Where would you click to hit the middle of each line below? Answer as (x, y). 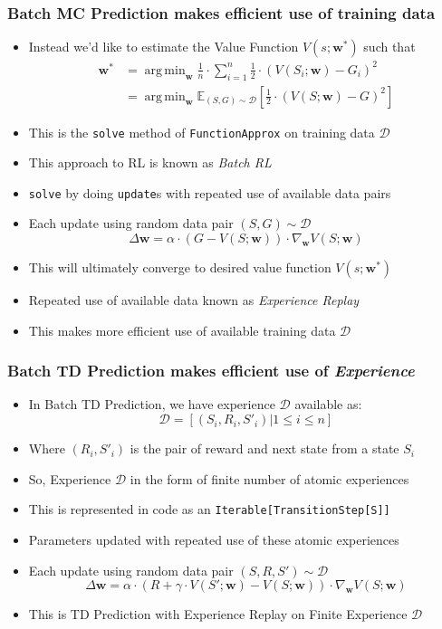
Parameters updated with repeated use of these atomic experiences (214, 539)
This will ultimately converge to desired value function (180, 267)
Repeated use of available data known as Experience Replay (194, 300)
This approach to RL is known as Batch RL (150, 162)
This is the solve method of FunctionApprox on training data (202, 132)
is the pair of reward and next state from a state (264, 448)
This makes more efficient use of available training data (182, 330)
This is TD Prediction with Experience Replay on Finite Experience (218, 614)
